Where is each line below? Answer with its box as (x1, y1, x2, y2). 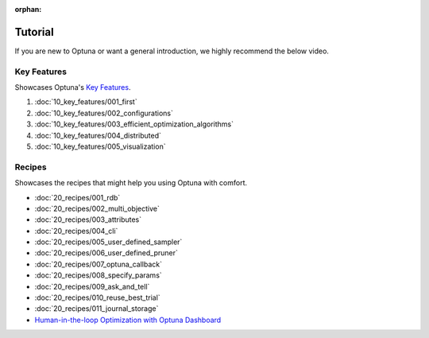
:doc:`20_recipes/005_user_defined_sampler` (34, 237, 183, 247)
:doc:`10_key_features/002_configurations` (34, 108, 174, 118)
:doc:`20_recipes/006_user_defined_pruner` (34, 248, 178, 258)
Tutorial (14, 25, 55, 39)
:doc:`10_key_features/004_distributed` (34, 130, 162, 140)
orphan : (14, 5, 42, 14)
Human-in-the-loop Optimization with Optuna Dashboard (34, 315, 222, 324)
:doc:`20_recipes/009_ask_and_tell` (34, 282, 150, 291)
